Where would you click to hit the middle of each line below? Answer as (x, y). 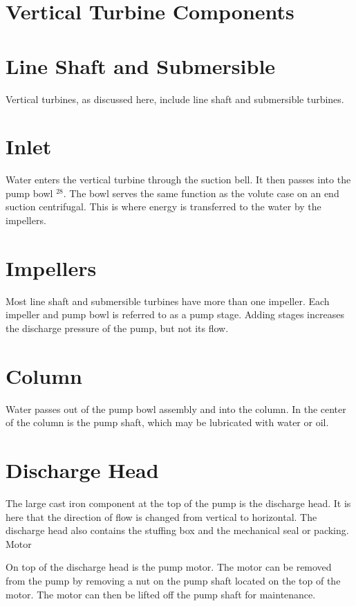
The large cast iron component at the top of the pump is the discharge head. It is (178, 503)
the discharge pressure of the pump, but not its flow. (117, 328)
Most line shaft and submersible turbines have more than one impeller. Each (168, 301)
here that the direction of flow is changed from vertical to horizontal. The (161, 516)
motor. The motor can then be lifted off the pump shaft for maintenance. (161, 594)
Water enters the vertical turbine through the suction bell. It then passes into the (178, 180)
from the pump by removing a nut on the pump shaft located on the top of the (173, 580)
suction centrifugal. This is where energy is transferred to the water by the (163, 206)
